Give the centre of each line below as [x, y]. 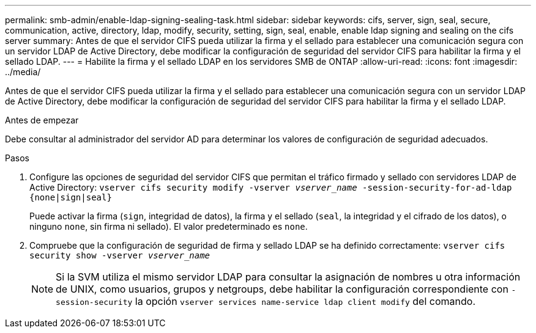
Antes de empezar [42, 120]
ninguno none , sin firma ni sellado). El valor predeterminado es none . [169, 226]
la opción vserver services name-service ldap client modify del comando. [305, 301]
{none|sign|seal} [71, 197]
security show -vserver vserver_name [120, 255]
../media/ [23, 72]
